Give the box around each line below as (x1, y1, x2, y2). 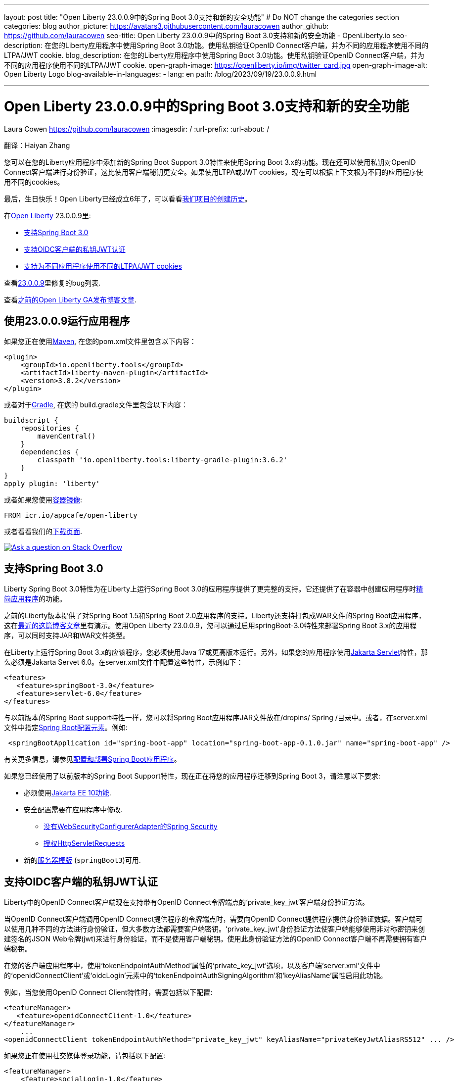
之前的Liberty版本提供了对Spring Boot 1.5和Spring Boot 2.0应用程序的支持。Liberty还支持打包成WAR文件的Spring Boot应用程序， (4, 611, 425, 620)
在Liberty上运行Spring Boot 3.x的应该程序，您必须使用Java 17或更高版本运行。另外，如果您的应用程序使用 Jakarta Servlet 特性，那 (4, 648, 428, 657)
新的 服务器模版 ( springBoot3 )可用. (24, 856, 141, 865)
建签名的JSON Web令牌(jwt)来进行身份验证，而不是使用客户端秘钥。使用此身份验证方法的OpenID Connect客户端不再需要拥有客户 (4, 934, 427, 943)
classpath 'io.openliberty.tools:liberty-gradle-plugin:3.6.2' (37, 456, 288, 464)
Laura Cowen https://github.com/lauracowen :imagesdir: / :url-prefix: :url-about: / (4, 124, 270, 133)
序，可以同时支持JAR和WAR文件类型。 (4, 631, 130, 640)
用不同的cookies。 (4, 177, 64, 186)
